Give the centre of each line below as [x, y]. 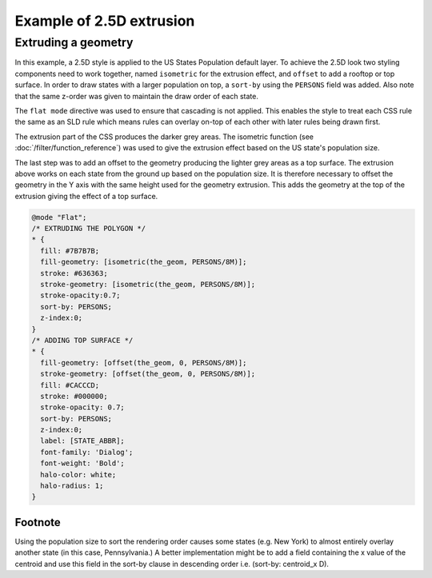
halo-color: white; [78, 474]
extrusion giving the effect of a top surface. [86, 196]
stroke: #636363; [74, 273]
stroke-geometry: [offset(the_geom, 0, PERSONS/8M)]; [148, 374]
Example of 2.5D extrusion [105, 21]
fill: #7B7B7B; [70, 251]
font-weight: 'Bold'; [83, 463]
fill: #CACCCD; [70, 385]
